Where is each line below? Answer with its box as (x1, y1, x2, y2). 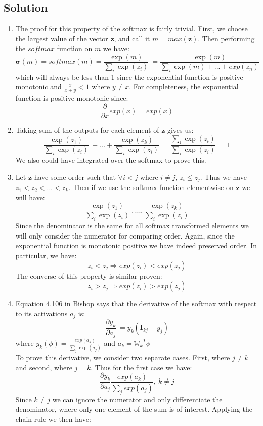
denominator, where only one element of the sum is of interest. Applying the (15, 404, 252, 414)
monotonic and (15, 81, 62, 92)
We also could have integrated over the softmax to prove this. (15, 155, 206, 165)
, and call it (114, 33, 150, 43)
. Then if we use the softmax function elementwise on (68, 182, 234, 193)
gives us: (167, 124, 194, 135)
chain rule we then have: (15, 413, 91, 424)
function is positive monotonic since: (15, 92, 128, 103)
